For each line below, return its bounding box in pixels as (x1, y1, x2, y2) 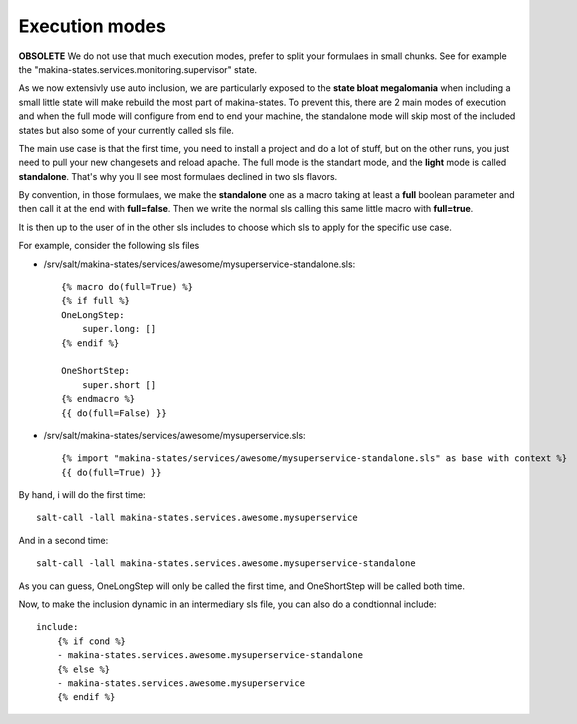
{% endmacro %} (61, 393, 136, 405)
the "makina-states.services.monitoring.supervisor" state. (18, 63, 258, 75)
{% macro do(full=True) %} (61, 281, 194, 293)
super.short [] (81, 379, 157, 390)
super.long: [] (81, 323, 157, 335)
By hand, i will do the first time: (18, 489, 146, 501)
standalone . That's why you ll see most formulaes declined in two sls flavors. (18, 170, 338, 182)
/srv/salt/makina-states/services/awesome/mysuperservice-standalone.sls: (43, 258, 356, 270)
